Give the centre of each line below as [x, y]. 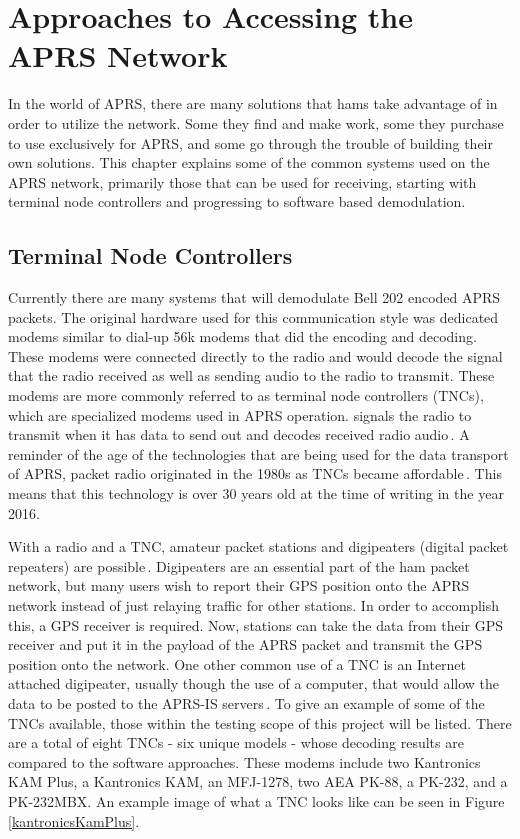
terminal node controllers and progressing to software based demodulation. [237, 201]
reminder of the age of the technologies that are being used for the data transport [258, 453]
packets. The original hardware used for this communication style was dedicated [253, 316]
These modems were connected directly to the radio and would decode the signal [255, 355]
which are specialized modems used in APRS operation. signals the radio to [240, 414]
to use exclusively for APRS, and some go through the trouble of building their [250, 142]
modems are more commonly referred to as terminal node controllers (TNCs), [246, 395]
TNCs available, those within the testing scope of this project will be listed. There [260, 722]
